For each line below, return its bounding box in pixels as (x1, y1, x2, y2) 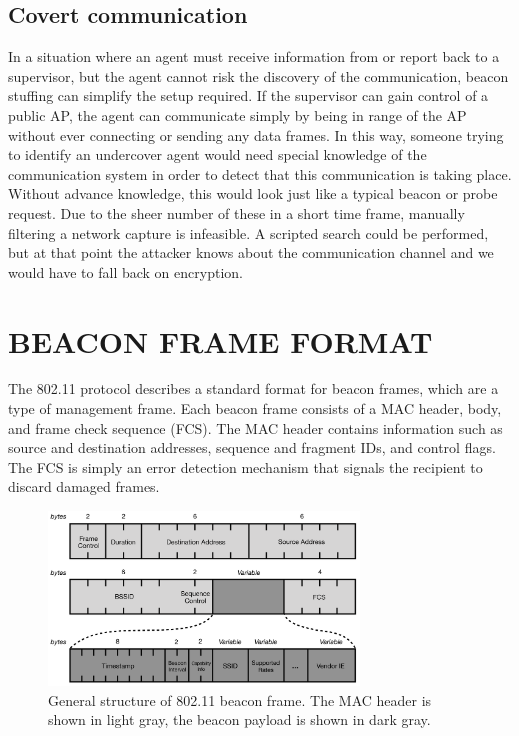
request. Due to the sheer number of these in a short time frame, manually (8, 202, 465, 223)
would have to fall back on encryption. (8, 261, 243, 282)
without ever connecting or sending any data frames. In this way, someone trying (8, 124, 504, 145)
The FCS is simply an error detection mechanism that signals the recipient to (8, 456, 483, 477)
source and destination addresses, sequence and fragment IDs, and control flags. (8, 437, 496, 458)
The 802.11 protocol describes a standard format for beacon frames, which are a (8, 378, 499, 399)
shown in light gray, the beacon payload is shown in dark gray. (48, 709, 431, 730)
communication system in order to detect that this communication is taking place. (8, 163, 512, 184)
